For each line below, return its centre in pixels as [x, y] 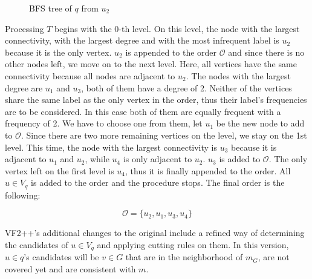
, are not [274, 257]
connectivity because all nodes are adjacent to [90, 75]
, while [97, 159]
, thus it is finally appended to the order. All [208, 170]
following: [23, 195]
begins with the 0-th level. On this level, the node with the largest [177, 28]
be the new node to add [260, 123]
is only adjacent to [158, 159]
